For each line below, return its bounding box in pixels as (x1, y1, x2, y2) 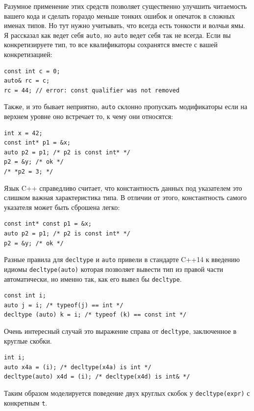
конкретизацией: (4, 49, 52, 59)
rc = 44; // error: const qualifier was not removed (4, 87, 179, 94)
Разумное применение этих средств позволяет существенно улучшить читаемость (4, 1, 247, 11)
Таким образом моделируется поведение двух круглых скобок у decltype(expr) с (4, 387, 250, 398)
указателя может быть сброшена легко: (4, 202, 120, 212)
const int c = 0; (4, 67, 60, 75)
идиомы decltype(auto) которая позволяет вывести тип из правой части (4, 264, 224, 274)
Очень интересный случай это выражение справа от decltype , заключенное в (4, 325, 237, 336)
